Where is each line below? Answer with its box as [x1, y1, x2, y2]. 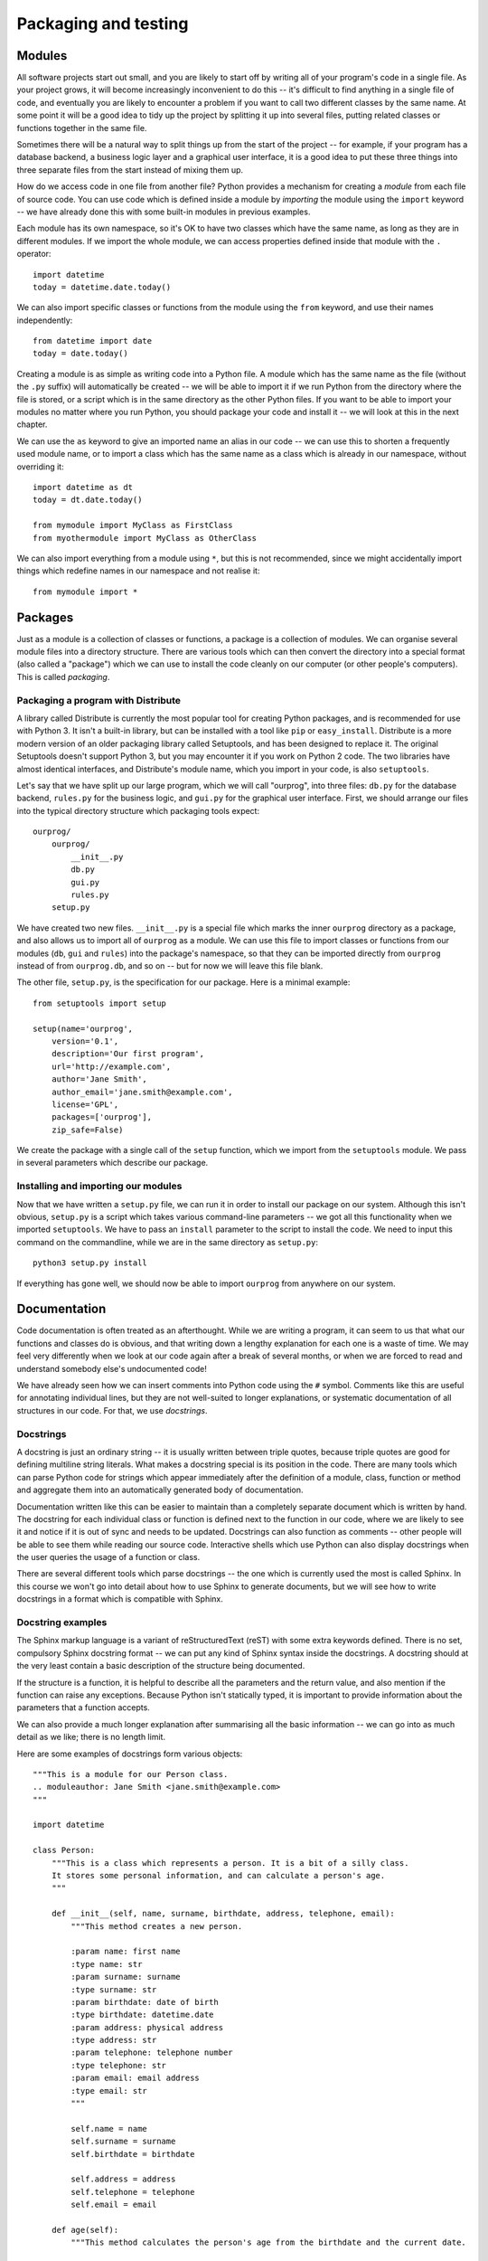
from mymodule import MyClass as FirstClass [33, 520, 234, 531]
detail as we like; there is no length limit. [16, 1732, 166, 1743]
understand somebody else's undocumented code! [16, 1363, 208, 1374]
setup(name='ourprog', [33, 1023, 134, 1034]
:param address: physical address [70, 2022, 224, 2032]
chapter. [16, 419, 48, 430]
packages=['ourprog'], [51, 1112, 153, 1122]
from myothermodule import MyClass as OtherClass [33, 533, 258, 543]
